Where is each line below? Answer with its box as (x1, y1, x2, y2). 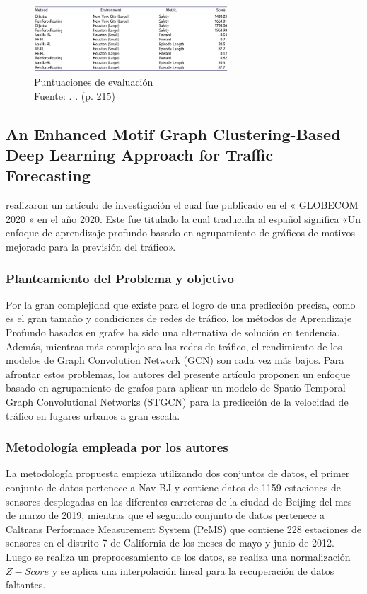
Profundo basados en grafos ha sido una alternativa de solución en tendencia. (6, 325, 340, 340)
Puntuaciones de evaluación (34, 74, 153, 89)
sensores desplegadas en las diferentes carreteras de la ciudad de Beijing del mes (6, 493, 352, 508)
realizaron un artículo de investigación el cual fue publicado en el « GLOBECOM (6, 198, 359, 212)
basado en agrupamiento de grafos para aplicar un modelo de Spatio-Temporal (6, 380, 346, 395)
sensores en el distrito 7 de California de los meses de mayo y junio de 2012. (6, 535, 334, 550)
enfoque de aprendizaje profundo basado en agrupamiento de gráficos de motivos (6, 225, 355, 240)
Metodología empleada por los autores (6, 438, 228, 456)
